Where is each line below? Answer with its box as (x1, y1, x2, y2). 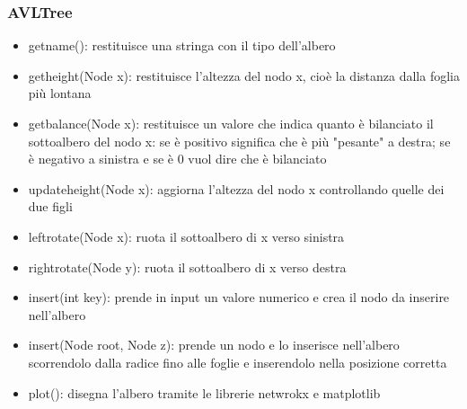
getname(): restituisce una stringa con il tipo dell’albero (28, 36, 336, 55)
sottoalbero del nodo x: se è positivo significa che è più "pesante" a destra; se (28, 131, 451, 150)
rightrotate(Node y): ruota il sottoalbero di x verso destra (28, 257, 347, 276)
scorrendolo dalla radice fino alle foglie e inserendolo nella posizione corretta (28, 352, 447, 371)
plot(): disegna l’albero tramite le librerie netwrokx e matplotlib (28, 383, 381, 402)
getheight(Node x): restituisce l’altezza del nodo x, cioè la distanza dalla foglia (28, 66, 460, 84)
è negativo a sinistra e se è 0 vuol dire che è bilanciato (28, 149, 327, 168)
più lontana (28, 84, 92, 102)
